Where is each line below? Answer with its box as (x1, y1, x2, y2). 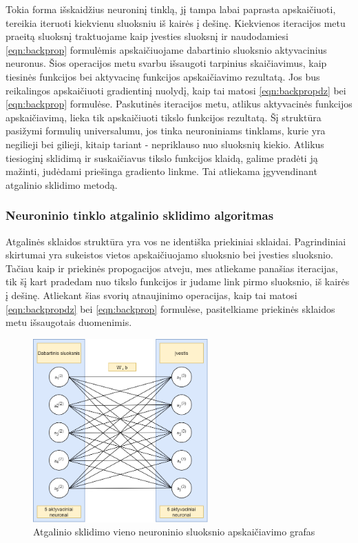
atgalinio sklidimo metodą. (6, 177, 118, 192)
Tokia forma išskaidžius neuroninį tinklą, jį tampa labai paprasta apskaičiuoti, (6, 2, 336, 16)
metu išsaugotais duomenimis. (6, 315, 132, 329)
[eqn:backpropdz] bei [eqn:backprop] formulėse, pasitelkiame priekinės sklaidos (6, 301, 335, 316)
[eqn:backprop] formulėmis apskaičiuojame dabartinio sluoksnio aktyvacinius (6, 42, 327, 57)
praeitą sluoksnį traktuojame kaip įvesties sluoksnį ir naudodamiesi (6, 29, 288, 43)
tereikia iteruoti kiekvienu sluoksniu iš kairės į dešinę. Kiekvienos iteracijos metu (6, 15, 346, 30)
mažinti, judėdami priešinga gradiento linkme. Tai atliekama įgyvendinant (6, 164, 317, 178)
